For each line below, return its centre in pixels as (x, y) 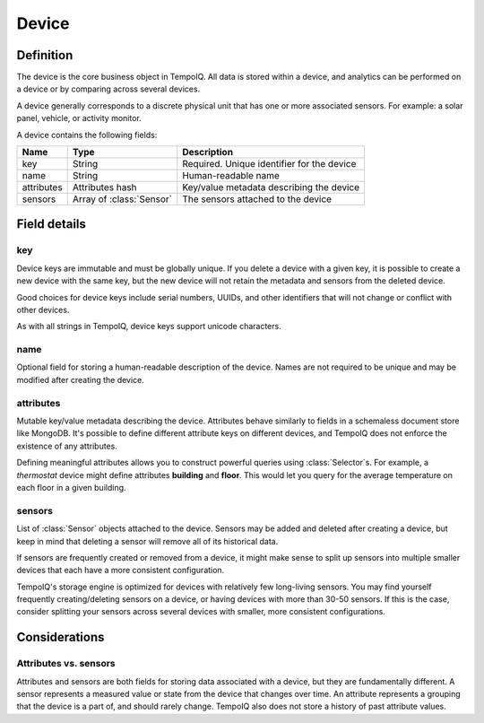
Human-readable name (231, 176)
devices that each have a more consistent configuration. (121, 571)
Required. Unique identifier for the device (269, 164)
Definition (45, 55)
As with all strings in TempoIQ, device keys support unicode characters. (149, 327)
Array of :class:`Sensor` (122, 199)
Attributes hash (105, 187)
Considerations (60, 637)
